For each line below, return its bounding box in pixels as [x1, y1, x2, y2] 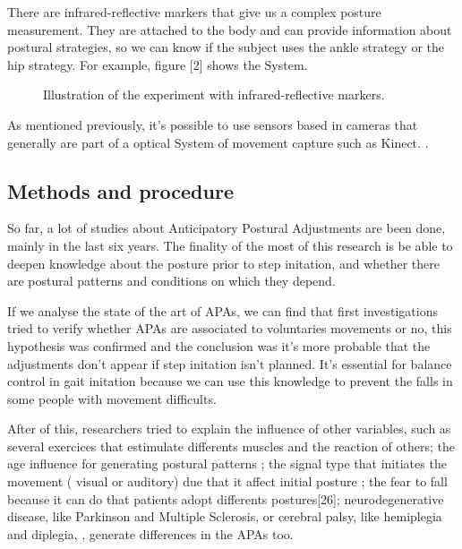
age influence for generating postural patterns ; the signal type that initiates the [7, 454, 447, 473]
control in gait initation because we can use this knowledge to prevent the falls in [7, 372, 453, 390]
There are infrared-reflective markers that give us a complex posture [7, 3, 381, 21]
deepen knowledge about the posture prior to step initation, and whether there [7, 253, 440, 272]
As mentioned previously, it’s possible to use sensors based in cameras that [7, 115, 418, 133]
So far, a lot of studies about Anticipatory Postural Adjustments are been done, [7, 219, 446, 237]
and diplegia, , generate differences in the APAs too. [7, 524, 294, 543]
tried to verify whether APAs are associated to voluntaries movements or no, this [7, 319, 452, 338]
